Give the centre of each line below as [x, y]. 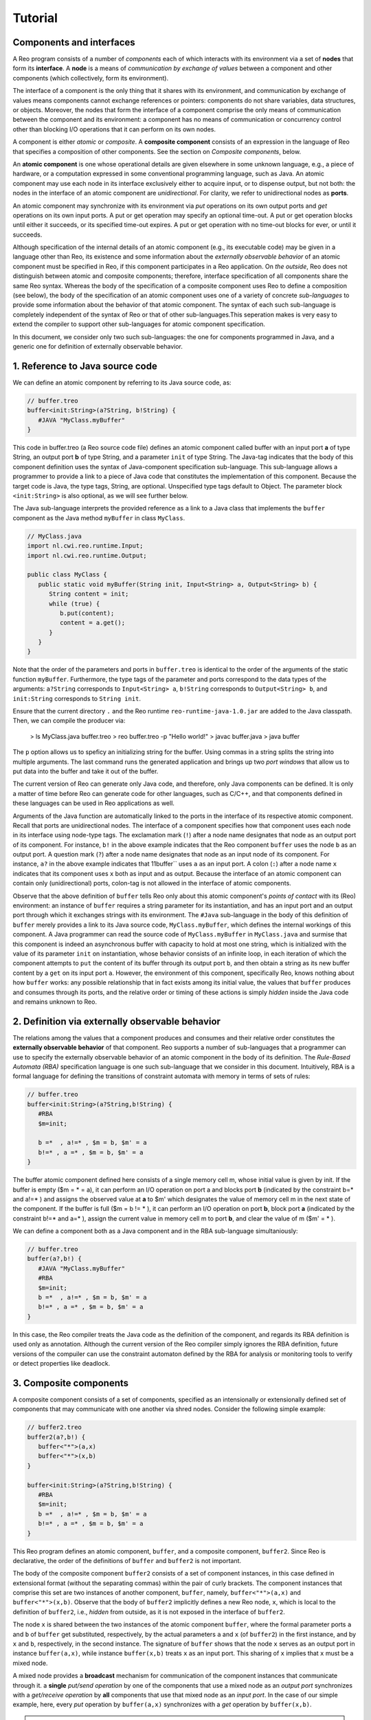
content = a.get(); [92, 623]
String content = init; [89, 594]
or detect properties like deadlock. [61, 1363]
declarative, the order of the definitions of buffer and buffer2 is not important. [127, 1560]
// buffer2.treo [55, 1427]
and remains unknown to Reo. [55, 1002]
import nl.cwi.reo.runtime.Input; [85, 546]
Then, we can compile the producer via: [69, 721]
